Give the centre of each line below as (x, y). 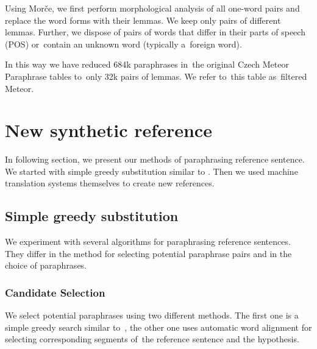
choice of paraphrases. (46, 265)
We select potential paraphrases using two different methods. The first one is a (152, 315)
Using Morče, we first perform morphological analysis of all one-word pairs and (152, 8)
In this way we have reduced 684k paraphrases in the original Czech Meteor (147, 64)
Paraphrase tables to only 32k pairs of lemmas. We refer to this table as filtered (156, 76)
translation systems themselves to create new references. (110, 183)
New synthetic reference (109, 130)
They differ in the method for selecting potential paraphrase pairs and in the (148, 253)
